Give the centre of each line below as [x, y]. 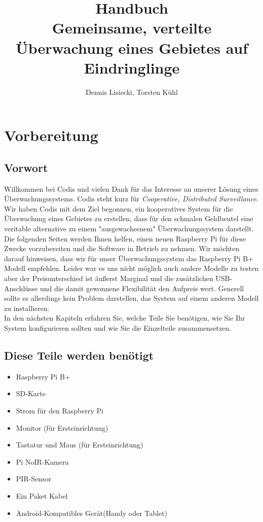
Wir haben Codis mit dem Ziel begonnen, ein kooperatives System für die [119, 208]
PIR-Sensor [34, 479]
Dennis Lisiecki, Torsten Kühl [132, 92]
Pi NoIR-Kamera [42, 461]
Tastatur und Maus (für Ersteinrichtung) [80, 445]
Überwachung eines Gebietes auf [132, 47]
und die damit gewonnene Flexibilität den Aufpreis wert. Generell [142, 288]
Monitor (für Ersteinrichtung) [62, 427]
